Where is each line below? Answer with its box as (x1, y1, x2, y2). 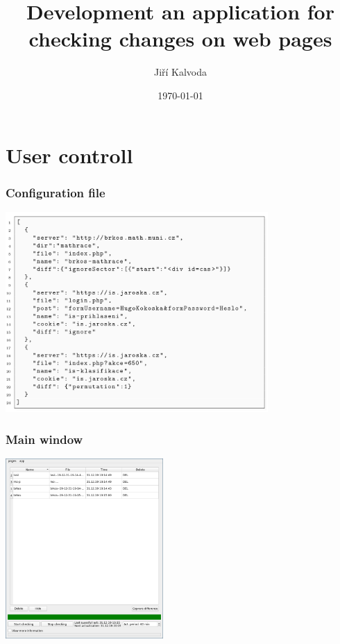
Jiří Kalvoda (153, 65, 207, 79)
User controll (6, 140, 133, 169)
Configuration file (6, 183, 105, 201)
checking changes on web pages (28, 24, 332, 53)
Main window (6, 430, 83, 447)
